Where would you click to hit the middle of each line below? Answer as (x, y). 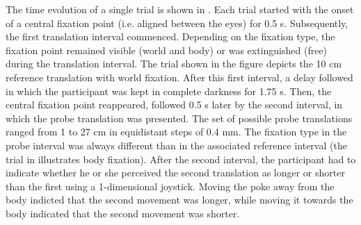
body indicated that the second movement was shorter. (123, 213)
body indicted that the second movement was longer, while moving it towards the (179, 200)
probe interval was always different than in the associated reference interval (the (176, 145)
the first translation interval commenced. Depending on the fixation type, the (170, 36)
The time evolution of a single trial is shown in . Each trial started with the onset (180, 9)
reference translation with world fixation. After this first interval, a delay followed (179, 77)
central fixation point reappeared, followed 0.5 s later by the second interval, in (174, 105)
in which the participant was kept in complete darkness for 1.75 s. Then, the (169, 91)
